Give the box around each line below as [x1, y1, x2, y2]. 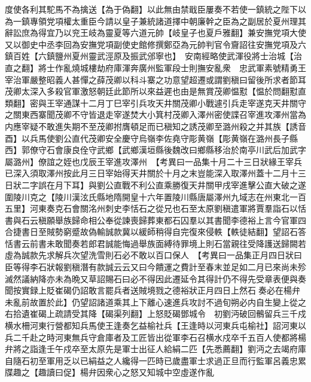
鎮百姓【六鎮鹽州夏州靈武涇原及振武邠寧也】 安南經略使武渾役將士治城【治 [5, 50, 302, 62]
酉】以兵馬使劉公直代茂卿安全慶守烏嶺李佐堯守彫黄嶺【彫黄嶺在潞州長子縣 [5, 132, 298, 144]
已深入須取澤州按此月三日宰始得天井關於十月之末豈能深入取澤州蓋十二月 [5, 167, 289, 179]
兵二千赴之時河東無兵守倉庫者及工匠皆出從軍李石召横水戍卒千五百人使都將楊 [5, 331, 306, 343]
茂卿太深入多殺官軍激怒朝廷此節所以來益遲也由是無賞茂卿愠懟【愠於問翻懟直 [5, 85, 306, 97]
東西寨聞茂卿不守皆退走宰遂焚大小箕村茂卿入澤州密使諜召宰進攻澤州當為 [21, 108, 306, 121]
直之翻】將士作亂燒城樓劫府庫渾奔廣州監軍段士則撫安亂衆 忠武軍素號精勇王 [5, 61, 306, 74]
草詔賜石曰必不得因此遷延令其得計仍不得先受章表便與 [88, 272, 298, 285]
